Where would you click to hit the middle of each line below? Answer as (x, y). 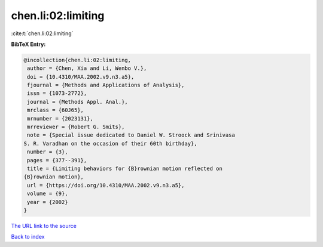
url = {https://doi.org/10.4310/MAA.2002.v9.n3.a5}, (106, 185)
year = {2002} (48, 202)
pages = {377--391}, (57, 160)
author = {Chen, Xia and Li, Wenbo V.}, (87, 68)
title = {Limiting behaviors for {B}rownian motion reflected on (125, 169)
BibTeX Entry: (28, 44)
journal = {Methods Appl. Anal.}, (77, 102)
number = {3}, (48, 152)
